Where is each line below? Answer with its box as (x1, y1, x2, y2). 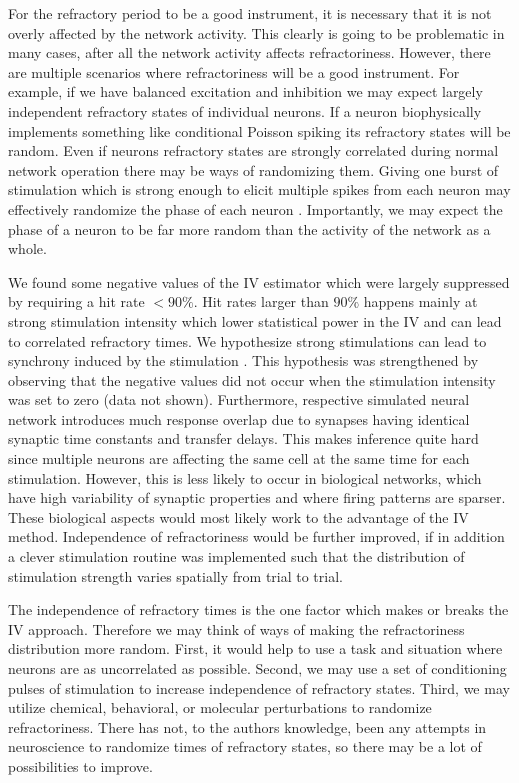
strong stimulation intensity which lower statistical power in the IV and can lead (8, 310, 502, 331)
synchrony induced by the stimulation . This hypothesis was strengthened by (8, 350, 479, 371)
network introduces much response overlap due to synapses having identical (8, 408, 470, 429)
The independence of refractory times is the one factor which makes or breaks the (8, 599, 509, 620)
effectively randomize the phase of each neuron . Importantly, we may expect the (8, 198, 503, 219)
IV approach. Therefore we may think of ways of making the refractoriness (8, 618, 465, 639)
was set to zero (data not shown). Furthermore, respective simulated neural (8, 389, 470, 410)
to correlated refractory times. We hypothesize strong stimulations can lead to (8, 330, 487, 351)
